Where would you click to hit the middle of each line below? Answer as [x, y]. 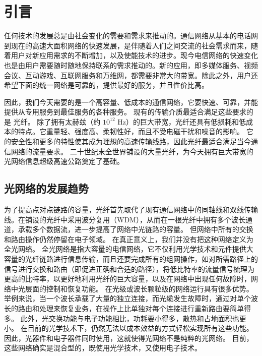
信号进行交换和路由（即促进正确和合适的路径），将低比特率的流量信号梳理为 [129, 269]
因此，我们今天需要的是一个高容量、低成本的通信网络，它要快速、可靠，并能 [131, 102]
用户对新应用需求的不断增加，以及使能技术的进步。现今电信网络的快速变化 [134, 55]
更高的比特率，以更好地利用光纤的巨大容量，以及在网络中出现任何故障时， [127, 279]
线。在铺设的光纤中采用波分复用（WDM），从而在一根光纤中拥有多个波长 [125, 219]
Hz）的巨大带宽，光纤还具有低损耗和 [178, 121]
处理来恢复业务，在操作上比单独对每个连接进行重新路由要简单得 [145, 308]
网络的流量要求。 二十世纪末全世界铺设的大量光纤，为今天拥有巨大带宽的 [132, 151]
